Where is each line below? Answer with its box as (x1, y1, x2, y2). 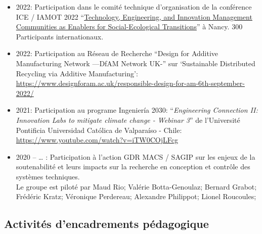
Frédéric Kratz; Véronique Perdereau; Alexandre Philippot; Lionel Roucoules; (16, 191, 256, 202)
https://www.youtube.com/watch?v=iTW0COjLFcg (16, 134, 178, 145)
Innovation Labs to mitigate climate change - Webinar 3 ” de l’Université (16, 114, 240, 125)
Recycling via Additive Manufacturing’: (16, 68, 138, 78)
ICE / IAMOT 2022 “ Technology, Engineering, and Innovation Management (16, 11, 252, 22)
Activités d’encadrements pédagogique (4, 216, 209, 231)
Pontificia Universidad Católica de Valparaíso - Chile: (16, 124, 182, 135)
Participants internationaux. (16, 31, 104, 41)
